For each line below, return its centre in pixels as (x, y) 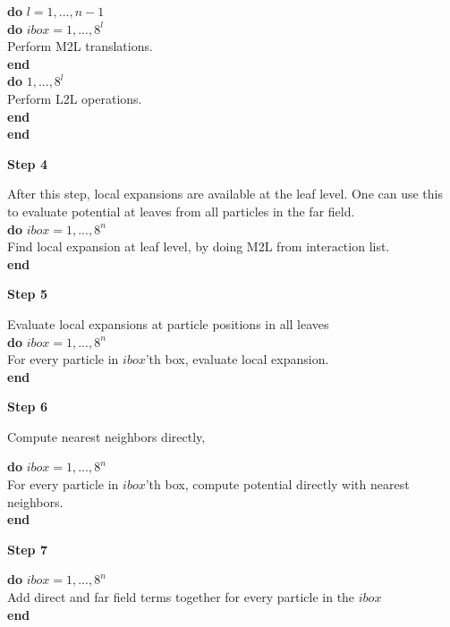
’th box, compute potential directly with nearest (277, 484)
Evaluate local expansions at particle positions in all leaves (168, 323)
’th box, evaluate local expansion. (237, 359)
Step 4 (27, 163)
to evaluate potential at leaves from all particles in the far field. (181, 211)
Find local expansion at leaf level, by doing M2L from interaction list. (199, 246)
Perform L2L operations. (75, 98)
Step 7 (27, 549)
